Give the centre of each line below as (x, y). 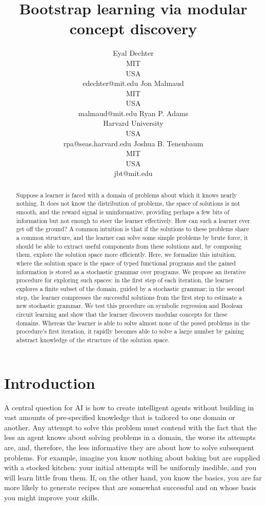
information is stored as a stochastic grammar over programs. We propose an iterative (131, 271)
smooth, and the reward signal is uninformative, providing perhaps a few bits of (123, 212)
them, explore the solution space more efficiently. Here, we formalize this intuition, (126, 255)
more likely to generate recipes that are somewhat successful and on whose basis (130, 487)
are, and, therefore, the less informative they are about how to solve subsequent (129, 447)
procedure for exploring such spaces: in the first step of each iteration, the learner (125, 280)
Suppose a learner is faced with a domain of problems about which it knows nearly (127, 195)
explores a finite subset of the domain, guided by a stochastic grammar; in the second (130, 289)
